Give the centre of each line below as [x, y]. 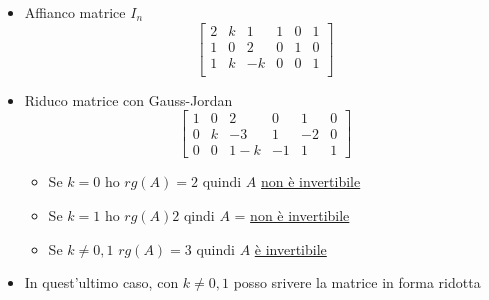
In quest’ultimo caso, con [101, 282]
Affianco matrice [75, 12]
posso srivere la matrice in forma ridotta [357, 282]
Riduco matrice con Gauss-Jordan [128, 99]
